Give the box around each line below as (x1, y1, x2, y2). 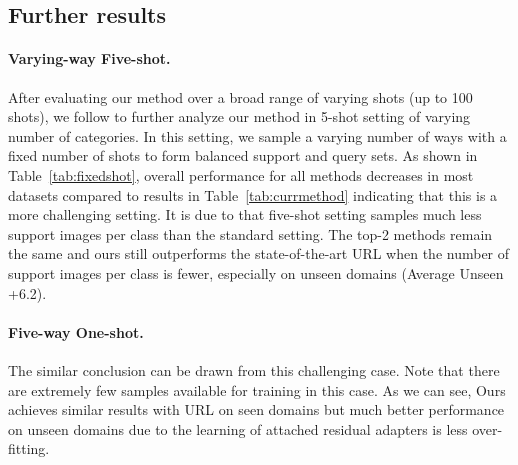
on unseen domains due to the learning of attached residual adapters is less (8, 418, 468, 439)
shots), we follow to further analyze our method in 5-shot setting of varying (8, 106, 471, 127)
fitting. (8, 438, 50, 459)
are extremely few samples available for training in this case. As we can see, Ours (8, 379, 506, 400)
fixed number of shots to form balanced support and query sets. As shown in (8, 145, 478, 166)
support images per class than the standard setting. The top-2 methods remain (8, 223, 493, 244)
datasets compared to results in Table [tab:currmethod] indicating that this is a (8, 184, 498, 205)
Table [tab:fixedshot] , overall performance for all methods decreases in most (8, 164, 474, 185)
